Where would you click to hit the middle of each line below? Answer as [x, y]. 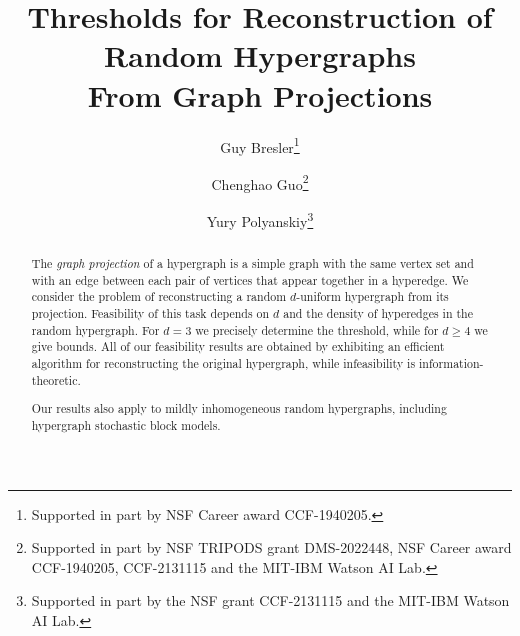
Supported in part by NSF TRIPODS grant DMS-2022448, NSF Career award [271, 547]
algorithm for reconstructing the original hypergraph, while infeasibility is [223, 362]
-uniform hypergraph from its [372, 296]
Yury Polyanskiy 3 [260, 219]
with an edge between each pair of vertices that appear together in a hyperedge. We [250, 279]
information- [451, 362]
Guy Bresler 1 [260, 145]
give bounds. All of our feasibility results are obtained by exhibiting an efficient [238, 346]
